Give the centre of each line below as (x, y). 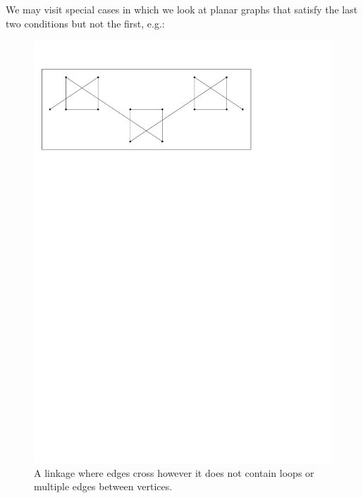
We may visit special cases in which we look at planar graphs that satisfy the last (182, 9)
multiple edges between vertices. (103, 486)
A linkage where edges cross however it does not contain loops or (174, 472)
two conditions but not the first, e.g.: (85, 23)
